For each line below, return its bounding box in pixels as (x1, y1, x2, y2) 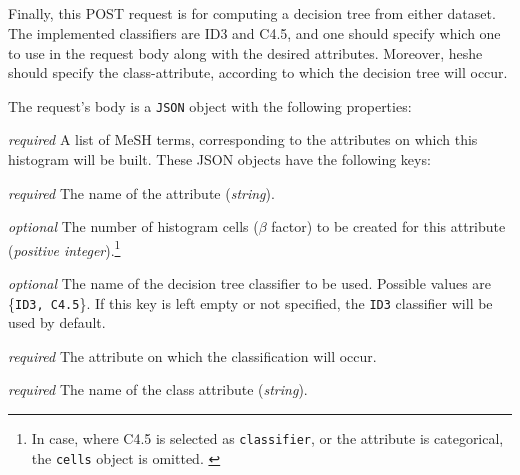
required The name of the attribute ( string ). (8, 182, 275, 203)
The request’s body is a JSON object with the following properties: (8, 95, 412, 116)
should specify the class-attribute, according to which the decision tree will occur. (8, 62, 508, 83)
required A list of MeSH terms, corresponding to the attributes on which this (8, 129, 478, 150)
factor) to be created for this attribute (271, 216, 506, 237)
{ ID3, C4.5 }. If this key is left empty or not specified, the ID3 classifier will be (8, 292, 493, 313)
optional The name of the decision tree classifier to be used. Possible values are (8, 273, 492, 294)
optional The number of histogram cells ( (8, 216, 259, 237)
